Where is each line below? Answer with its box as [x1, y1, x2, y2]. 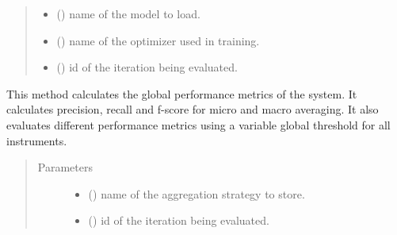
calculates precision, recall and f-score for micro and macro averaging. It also [6, 101, 379, 118]
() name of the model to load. [56, 6, 200, 21]
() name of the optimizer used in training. [56, 32, 260, 48]
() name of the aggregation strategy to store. [88, 185, 305, 202]
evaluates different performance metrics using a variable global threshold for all [6, 116, 391, 133]
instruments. [6, 132, 67, 148]
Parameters [37, 159, 93, 175]
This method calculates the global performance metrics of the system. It [6, 85, 357, 102]
